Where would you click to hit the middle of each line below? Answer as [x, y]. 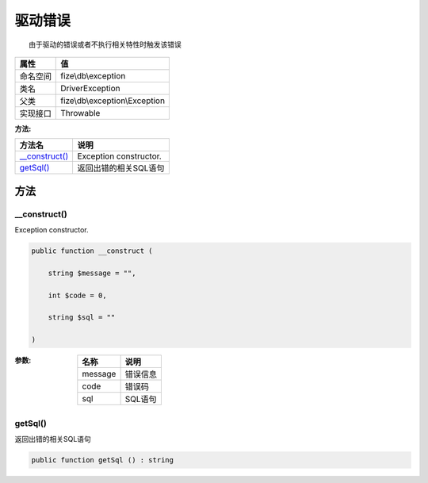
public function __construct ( [92, 251]
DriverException [90, 88]
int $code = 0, [77, 295]
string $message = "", [92, 273]
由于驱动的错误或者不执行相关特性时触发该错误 [105, 44]
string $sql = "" [82, 318]
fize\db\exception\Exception [113, 101]
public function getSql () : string [103, 460]
